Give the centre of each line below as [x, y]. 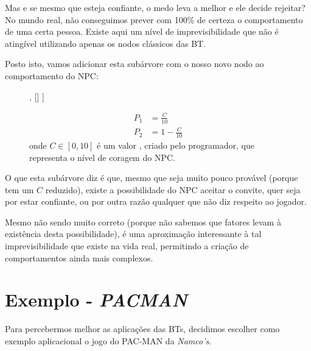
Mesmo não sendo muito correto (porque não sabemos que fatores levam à [143, 222]
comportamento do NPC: [52, 75]
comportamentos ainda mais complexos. [79, 257]
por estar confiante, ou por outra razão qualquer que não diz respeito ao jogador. [156, 201]
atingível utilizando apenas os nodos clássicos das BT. [106, 43]
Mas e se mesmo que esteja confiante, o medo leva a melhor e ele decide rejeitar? [155, 7]
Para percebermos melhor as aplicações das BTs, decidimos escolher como [142, 329]
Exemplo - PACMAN [96, 300]
